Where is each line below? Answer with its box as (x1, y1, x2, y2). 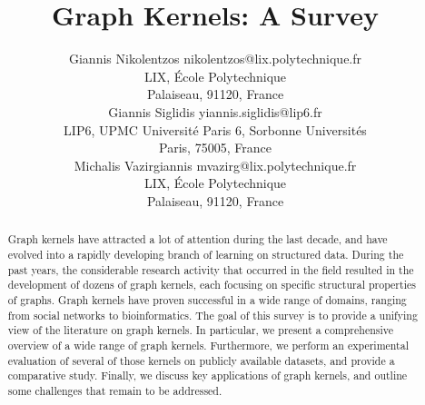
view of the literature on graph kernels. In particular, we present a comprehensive (7, 322, 394, 338)
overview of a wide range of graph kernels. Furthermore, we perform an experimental (7, 337, 409, 352)
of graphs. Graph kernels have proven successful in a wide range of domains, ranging (7, 291, 407, 307)
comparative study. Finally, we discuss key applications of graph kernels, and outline (7, 368, 408, 383)
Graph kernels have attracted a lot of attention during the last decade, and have (7, 232, 388, 247)
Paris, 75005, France (159, 138, 272, 157)
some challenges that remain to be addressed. (7, 382, 222, 398)
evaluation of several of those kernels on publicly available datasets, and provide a (7, 352, 395, 368)
